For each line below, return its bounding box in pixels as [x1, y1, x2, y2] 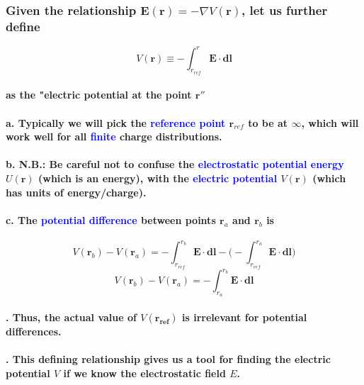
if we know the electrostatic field [63, 365, 226, 380]
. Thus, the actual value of [6, 309, 137, 324]
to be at [248, 115, 288, 130]
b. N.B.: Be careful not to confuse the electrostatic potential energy [6, 157, 344, 172]
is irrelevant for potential [182, 309, 307, 324]
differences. [6, 323, 62, 338]
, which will [301, 115, 359, 130]
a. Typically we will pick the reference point [6, 115, 226, 130]
